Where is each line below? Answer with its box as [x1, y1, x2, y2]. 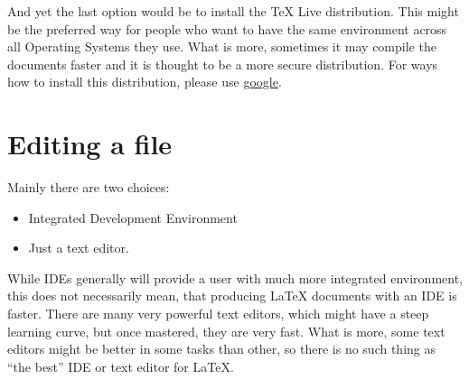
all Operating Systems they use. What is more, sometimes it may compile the [7, 37, 436, 56]
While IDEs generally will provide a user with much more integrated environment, [7, 268, 463, 287]
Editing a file [7, 125, 173, 162]
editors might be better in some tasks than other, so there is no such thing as [7, 339, 436, 358]
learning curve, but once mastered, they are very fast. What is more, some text [7, 321, 446, 340]
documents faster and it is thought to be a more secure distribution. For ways [7, 54, 438, 73]
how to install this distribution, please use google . [7, 72, 282, 91]
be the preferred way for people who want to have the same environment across [7, 19, 447, 38]
